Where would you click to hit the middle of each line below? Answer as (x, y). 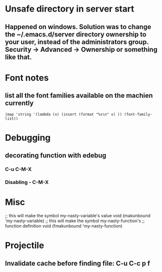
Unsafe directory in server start (70, 9)
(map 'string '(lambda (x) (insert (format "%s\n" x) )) (64, 114)
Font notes (27, 78)
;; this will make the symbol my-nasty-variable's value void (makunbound (78, 215)
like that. (19, 57)
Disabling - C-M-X (27, 182)
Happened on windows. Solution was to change (78, 27)
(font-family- (138, 114)
